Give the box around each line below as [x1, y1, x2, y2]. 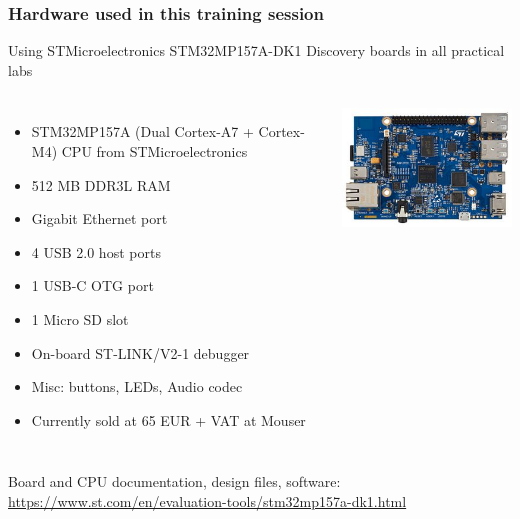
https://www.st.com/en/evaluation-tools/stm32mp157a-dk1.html [8, 490, 407, 511]
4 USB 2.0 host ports [31, 241, 161, 262]
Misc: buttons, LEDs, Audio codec [31, 376, 243, 397]
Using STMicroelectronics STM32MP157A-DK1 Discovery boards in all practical [8, 40, 505, 61]
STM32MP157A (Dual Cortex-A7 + [31, 121, 254, 142]
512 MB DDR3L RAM [31, 174, 171, 195]
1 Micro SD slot [31, 308, 129, 329]
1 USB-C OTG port [31, 275, 154, 296]
